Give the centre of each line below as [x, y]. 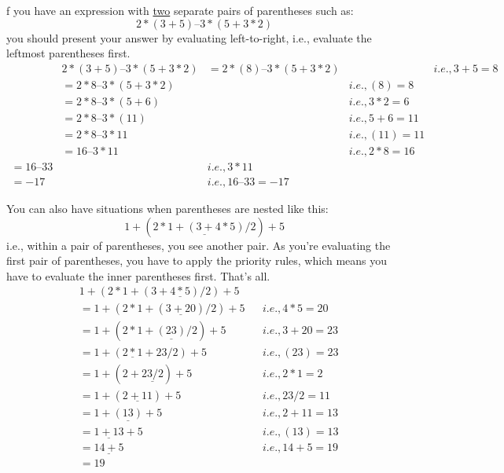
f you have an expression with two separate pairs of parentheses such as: [180, 10]
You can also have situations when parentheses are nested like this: [167, 209]
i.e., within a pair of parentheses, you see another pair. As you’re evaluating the [199, 245]
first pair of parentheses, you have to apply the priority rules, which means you [197, 260]
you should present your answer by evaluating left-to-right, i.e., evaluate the [189, 37]
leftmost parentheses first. [68, 53]
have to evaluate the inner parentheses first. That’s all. [138, 275]
